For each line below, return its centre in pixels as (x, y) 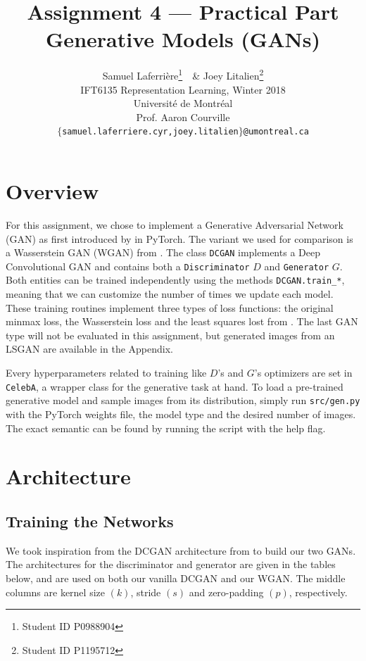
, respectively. (318, 592)
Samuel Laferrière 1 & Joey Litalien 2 (183, 74)
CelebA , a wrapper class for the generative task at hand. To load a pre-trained (175, 386)
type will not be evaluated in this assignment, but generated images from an (170, 335)
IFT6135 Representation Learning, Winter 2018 (183, 89)
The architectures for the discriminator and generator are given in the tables (171, 564)
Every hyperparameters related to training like (106, 373)
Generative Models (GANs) (183, 39)
